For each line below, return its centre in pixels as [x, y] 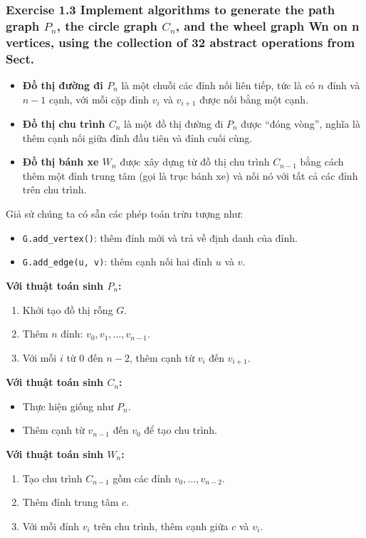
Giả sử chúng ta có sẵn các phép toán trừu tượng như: [125, 213]
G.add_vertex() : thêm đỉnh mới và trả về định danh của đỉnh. [160, 237]
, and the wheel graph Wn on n [267, 25]
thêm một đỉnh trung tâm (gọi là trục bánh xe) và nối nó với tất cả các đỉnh [190, 175]
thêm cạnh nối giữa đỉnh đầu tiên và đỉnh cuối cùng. [137, 137]
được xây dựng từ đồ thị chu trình [195, 162]
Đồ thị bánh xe [61, 162]
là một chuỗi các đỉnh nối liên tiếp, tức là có [218, 85]
